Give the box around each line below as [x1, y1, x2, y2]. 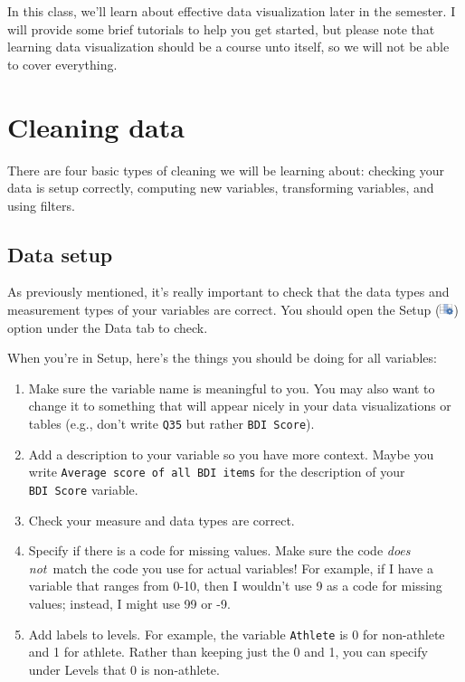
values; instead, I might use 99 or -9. [28, 593, 231, 612]
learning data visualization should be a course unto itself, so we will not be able [7, 37, 450, 56]
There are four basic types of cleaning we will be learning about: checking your [7, 160, 444, 179]
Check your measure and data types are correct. [28, 510, 295, 529]
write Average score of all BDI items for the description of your [28, 462, 405, 481]
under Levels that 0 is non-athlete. [28, 659, 220, 678]
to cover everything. [7, 54, 118, 73]
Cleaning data [7, 108, 185, 145]
